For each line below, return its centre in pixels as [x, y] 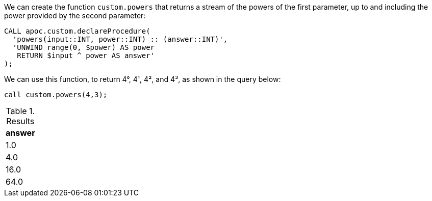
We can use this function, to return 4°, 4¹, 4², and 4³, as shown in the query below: [143, 79]
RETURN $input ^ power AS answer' [86, 55]
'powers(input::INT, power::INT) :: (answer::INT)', [120, 39]
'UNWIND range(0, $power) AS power [84, 47]
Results [20, 121]
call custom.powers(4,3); [56, 95]
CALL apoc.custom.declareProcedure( [77, 31]
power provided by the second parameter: [75, 16]
